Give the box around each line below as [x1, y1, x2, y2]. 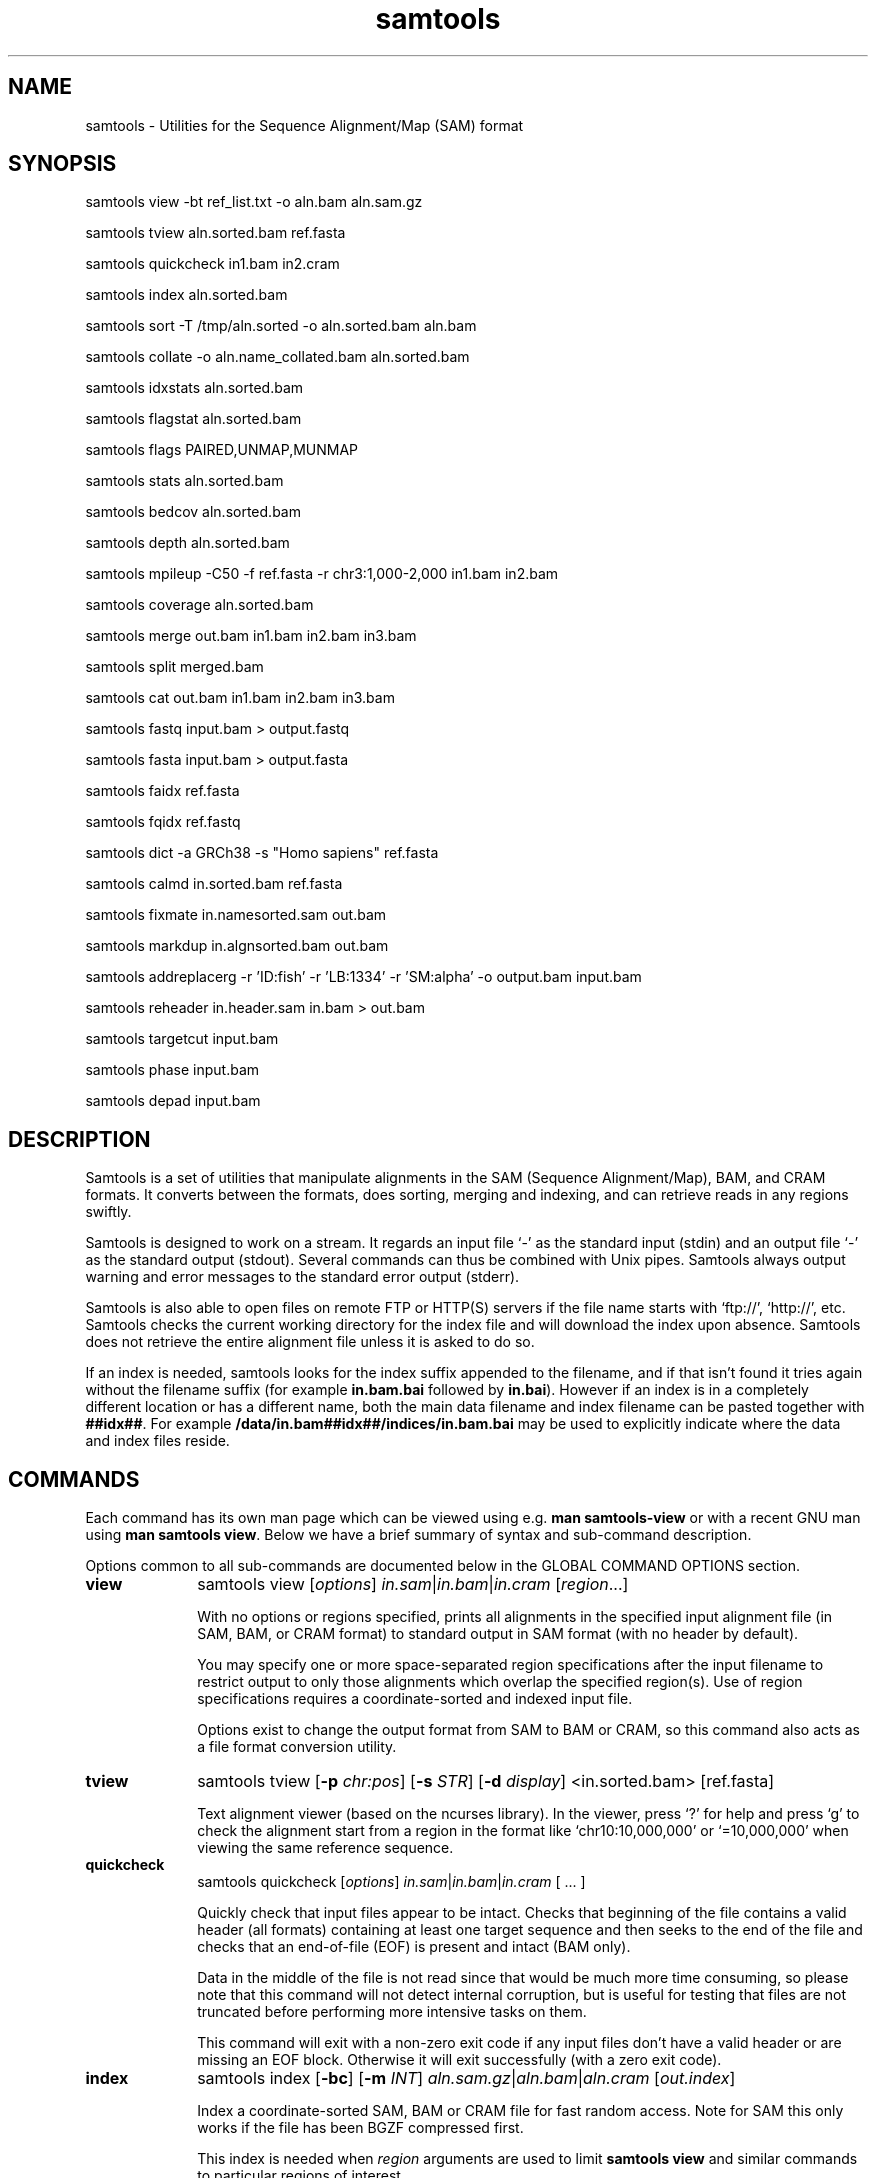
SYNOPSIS [8, 151, 117, 177]
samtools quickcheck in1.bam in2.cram [85, 255, 340, 273]
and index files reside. [85, 1432, 230, 1450]
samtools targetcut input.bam [85, 1030, 279, 1048]
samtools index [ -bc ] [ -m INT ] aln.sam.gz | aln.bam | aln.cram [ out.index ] [197, 2068, 736, 2089]
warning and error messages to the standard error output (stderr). [85, 1268, 520, 1286]
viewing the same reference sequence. [197, 1839, 454, 1857]
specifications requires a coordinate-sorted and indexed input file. [197, 1690, 633, 1708]
